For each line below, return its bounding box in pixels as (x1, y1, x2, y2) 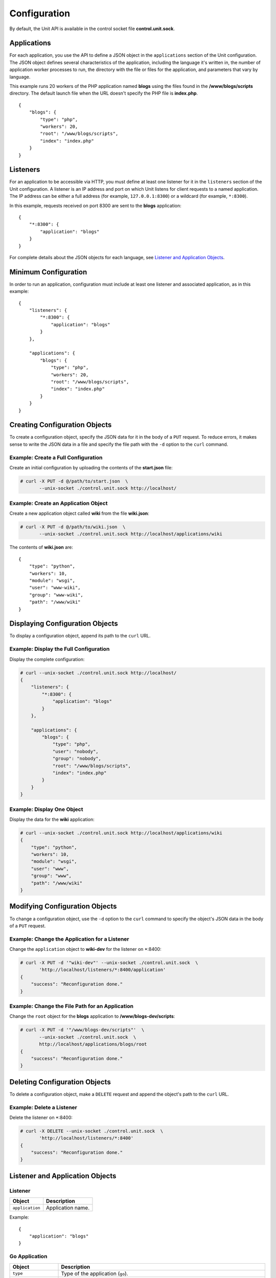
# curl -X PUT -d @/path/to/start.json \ (20, 478, 128, 484)
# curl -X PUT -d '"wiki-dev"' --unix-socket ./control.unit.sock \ (20, 960, 198, 966)
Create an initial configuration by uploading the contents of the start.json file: (9, 464, 173, 470)
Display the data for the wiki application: (9, 816, 95, 823)
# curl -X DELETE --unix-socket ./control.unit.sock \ (20, 1128, 164, 1134)
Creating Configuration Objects (9, 421, 112, 429)
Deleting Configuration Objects (9, 1078, 111, 1086)
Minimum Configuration (9, 267, 87, 276)
